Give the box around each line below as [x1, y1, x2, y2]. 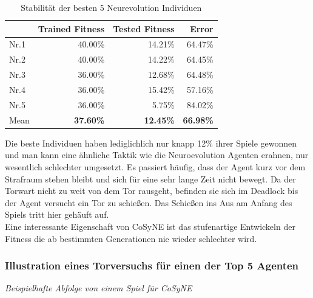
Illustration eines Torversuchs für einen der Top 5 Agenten [5, 258, 299, 273]
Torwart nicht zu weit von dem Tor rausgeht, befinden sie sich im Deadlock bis [5, 184, 298, 197]
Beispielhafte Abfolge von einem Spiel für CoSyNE [5, 282, 192, 294]
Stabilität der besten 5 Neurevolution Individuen [21, 1, 202, 13]
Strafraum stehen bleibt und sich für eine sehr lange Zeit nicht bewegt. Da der [5, 172, 296, 185]
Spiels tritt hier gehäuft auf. [5, 208, 109, 221]
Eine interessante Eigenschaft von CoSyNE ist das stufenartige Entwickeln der [5, 220, 295, 232]
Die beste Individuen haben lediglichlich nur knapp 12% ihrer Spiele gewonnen [5, 136, 297, 149]
